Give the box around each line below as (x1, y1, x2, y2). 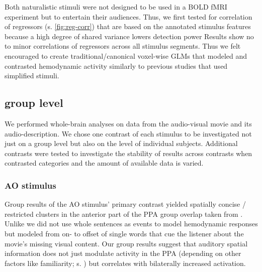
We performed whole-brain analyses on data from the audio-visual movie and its (5, 118, 252, 128)
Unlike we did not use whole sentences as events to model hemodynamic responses (5, 218, 258, 229)
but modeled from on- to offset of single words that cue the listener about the (5, 228, 244, 238)
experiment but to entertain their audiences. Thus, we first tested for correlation (5, 11, 252, 22)
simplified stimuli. (5, 70, 59, 81)
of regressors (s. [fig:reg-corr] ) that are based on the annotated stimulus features (5, 21, 251, 32)
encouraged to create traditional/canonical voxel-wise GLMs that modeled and (5, 50, 247, 61)
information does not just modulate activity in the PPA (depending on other (5, 248, 241, 258)
